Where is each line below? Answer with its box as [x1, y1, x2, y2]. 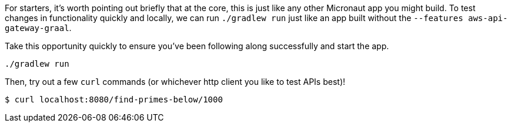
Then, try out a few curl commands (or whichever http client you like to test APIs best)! [5, 77, 346, 87]
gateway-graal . [5, 23, 72, 33]
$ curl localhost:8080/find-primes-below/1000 [5, 95, 223, 104]
